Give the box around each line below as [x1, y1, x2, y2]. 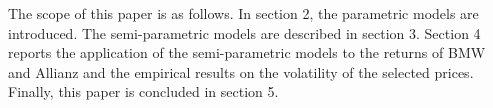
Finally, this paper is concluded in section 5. [8, 81, 279, 102]
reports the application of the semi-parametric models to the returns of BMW [8, 42, 486, 63]
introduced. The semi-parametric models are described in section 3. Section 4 [8, 22, 481, 43]
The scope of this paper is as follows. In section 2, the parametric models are [8, 3, 479, 23]
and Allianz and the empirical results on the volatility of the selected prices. [8, 61, 474, 82]
